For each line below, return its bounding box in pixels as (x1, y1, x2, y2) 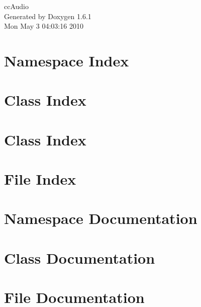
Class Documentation (4, 247, 155, 268)
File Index (4, 169, 76, 189)
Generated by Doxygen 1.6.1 (4, 11, 91, 21)
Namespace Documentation (4, 208, 197, 228)
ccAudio (4, 1, 29, 11)
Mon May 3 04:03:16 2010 (4, 21, 83, 31)
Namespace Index (4, 50, 129, 70)
